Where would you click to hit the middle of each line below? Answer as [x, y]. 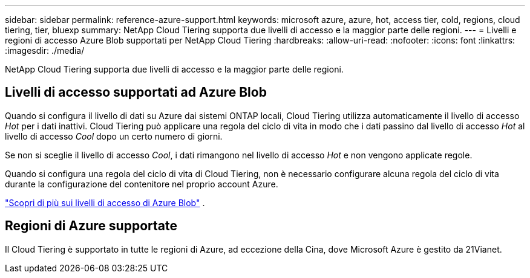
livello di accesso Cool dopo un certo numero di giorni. [114, 136]
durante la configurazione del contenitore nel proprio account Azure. [142, 184]
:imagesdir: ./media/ [45, 50]
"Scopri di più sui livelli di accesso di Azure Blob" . [105, 202]
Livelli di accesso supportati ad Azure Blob [136, 92]
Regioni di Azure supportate [91, 226]
